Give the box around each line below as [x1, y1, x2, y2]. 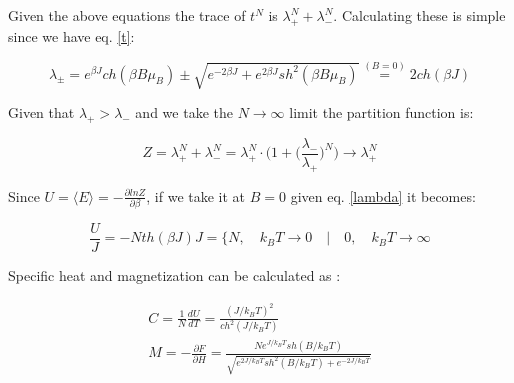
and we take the [135, 102, 233, 122]
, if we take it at [146, 185, 246, 206]
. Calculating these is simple [333, 5, 506, 25]
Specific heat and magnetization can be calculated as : [8, 265, 341, 286]
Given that [8, 102, 75, 122]
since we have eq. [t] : [8, 25, 135, 46]
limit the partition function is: [289, 102, 474, 122]
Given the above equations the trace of [8, 5, 246, 25]
